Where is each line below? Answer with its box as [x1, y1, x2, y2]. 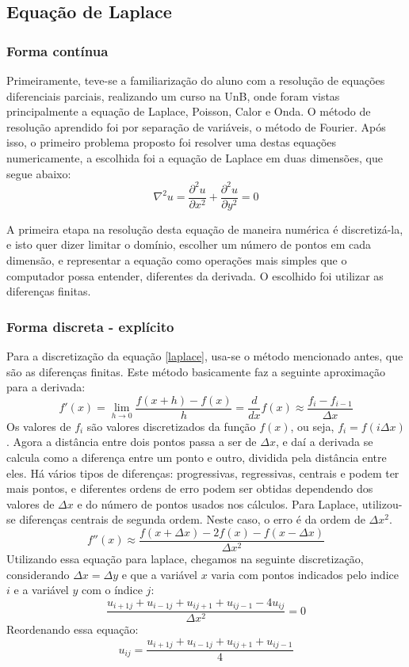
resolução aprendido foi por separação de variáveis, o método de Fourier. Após [6, 118, 386, 135]
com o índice [81, 581, 143, 598]
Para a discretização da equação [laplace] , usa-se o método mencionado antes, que [6, 347, 403, 364]
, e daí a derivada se [275, 433, 373, 450]
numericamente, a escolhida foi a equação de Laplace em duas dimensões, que [6, 149, 383, 166]
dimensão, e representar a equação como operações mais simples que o [6, 251, 347, 268]
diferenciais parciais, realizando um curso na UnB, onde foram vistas [6, 87, 340, 104]
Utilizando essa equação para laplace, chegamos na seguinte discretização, [6, 550, 364, 566]
